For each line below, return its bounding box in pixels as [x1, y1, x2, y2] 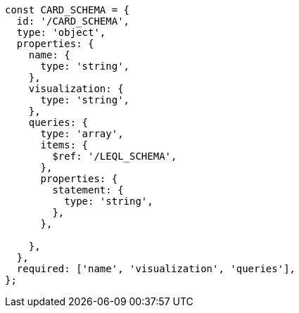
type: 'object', [16, 27, 106, 38]
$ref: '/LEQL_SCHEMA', [52, 151, 177, 162]
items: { [40, 139, 89, 151]
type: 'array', [40, 128, 124, 139]
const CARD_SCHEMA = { [5, 4, 130, 15]
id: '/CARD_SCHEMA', [16, 15, 130, 27]
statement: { [52, 184, 124, 196]
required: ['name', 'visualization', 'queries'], [16, 263, 296, 274]
